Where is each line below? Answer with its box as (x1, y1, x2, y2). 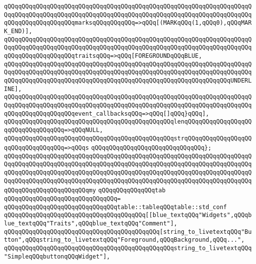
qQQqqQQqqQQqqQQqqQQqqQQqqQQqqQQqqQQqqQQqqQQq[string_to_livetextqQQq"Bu (4, 228, 252, 235)
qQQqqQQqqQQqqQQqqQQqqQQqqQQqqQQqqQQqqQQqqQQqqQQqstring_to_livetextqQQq (4, 245, 252, 252)
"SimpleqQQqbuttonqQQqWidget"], (4, 253, 110, 260)
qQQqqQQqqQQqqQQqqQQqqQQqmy (4, 187, 96, 194)
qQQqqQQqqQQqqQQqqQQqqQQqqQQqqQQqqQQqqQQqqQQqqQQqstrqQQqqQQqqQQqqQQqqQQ (4, 134, 252, 142)
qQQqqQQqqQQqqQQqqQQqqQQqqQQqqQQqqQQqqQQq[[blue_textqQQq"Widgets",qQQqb (4, 212, 252, 219)
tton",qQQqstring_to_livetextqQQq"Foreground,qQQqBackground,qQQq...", (4, 236, 245, 244)
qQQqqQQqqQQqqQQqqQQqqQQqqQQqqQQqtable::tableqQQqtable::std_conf (4, 203, 227, 211)
